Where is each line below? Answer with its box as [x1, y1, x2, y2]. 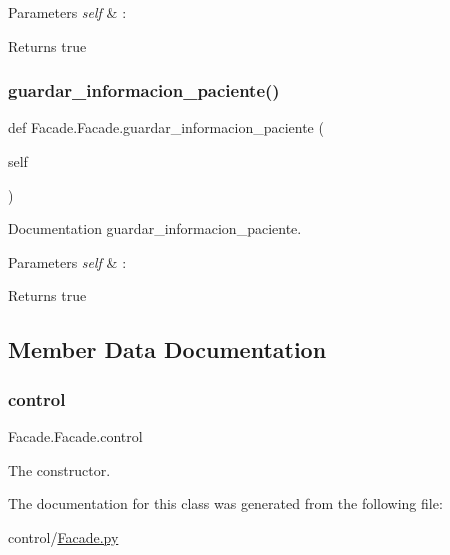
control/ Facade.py [8, 526, 119, 547]
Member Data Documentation [8, 334, 327, 365]
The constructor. [8, 459, 111, 480]
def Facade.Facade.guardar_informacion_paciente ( [8, 117, 324, 138]
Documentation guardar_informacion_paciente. [8, 218, 302, 239]
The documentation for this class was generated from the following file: [8, 493, 443, 514]
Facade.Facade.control [8, 425, 143, 446]
